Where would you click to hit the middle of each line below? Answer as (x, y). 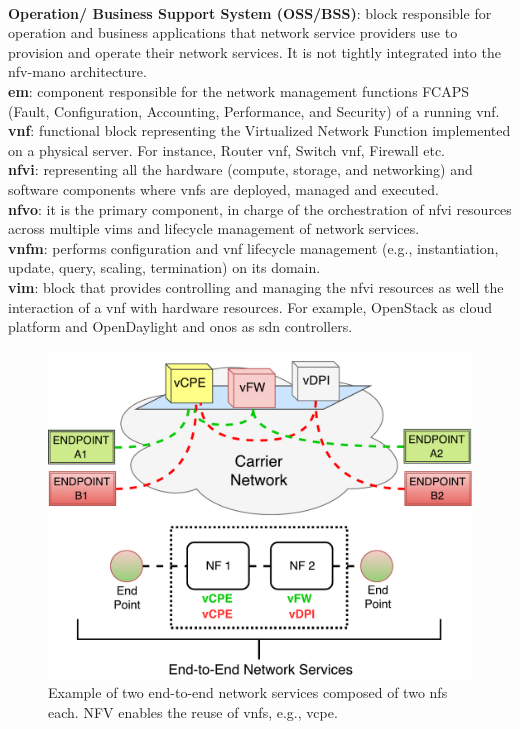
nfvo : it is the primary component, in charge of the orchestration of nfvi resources (260, 208)
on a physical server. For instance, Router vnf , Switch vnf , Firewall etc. (227, 149)
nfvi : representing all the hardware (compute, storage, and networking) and (240, 169)
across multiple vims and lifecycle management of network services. (214, 228)
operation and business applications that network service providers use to (233, 32)
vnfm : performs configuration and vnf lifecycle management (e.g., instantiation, (253, 247)
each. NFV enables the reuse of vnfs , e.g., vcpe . (193, 711)
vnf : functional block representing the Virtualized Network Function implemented (259, 130)
